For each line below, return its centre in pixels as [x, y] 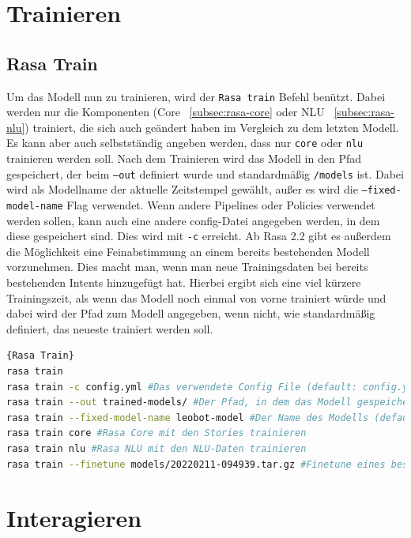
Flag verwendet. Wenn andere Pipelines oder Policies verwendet [221, 204]
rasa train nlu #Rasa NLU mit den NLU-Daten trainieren [156, 449]
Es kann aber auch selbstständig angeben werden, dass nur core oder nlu [185, 143]
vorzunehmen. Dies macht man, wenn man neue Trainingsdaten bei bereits [187, 267]
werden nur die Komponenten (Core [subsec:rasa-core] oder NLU [166, 112]
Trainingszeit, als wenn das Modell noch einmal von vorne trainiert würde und [196, 297]
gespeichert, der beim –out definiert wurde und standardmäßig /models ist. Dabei [205, 173]
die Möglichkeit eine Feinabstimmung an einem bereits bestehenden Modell [188, 251]
